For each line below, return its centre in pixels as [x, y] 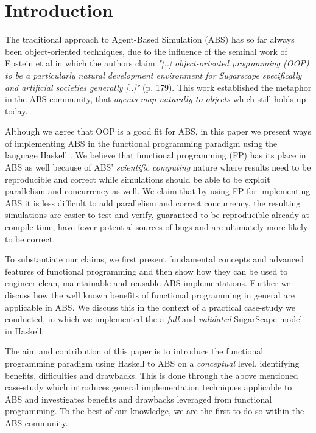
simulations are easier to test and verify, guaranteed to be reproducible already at [157, 215]
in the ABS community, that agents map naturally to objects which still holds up [156, 99]
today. [16, 111]
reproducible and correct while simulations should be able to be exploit [138, 179]
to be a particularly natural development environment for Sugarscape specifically [153, 75]
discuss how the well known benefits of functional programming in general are [150, 295]
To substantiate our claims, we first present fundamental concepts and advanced [154, 259]
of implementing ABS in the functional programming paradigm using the [141, 143]
